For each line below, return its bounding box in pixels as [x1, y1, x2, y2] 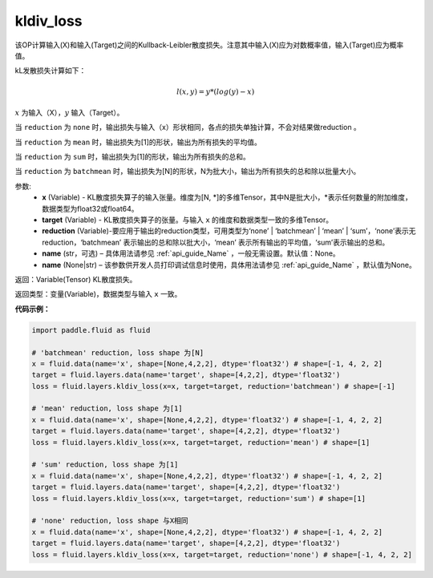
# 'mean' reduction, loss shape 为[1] [31, 404, 184, 413]
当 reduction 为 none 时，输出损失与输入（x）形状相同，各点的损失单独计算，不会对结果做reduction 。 [14, 123, 361, 132]
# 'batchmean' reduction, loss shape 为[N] [31, 348, 204, 357]
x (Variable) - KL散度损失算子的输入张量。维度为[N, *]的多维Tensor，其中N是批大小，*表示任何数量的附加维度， [42, 192, 413, 202]
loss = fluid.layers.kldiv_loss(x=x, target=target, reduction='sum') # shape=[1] [31, 494, 366, 503]
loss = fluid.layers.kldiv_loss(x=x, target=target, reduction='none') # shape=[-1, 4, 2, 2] [31, 550, 413, 559]
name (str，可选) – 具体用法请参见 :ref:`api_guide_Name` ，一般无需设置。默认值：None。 [42, 249, 340, 258]
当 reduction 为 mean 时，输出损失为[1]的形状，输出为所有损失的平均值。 [14, 137, 262, 147]
